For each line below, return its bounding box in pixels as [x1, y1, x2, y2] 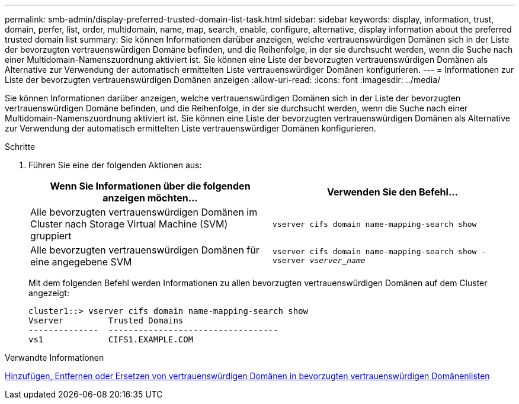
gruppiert [30, 230, 72, 242]
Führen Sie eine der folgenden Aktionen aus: [28, 160, 202, 170]
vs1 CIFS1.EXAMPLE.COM [28, 335, 194, 344]
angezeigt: [28, 288, 69, 298]
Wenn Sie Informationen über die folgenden [50, 180, 251, 192]
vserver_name [309, 256, 366, 265]
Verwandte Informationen [5, 352, 104, 363]
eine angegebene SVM [30, 256, 132, 268]
